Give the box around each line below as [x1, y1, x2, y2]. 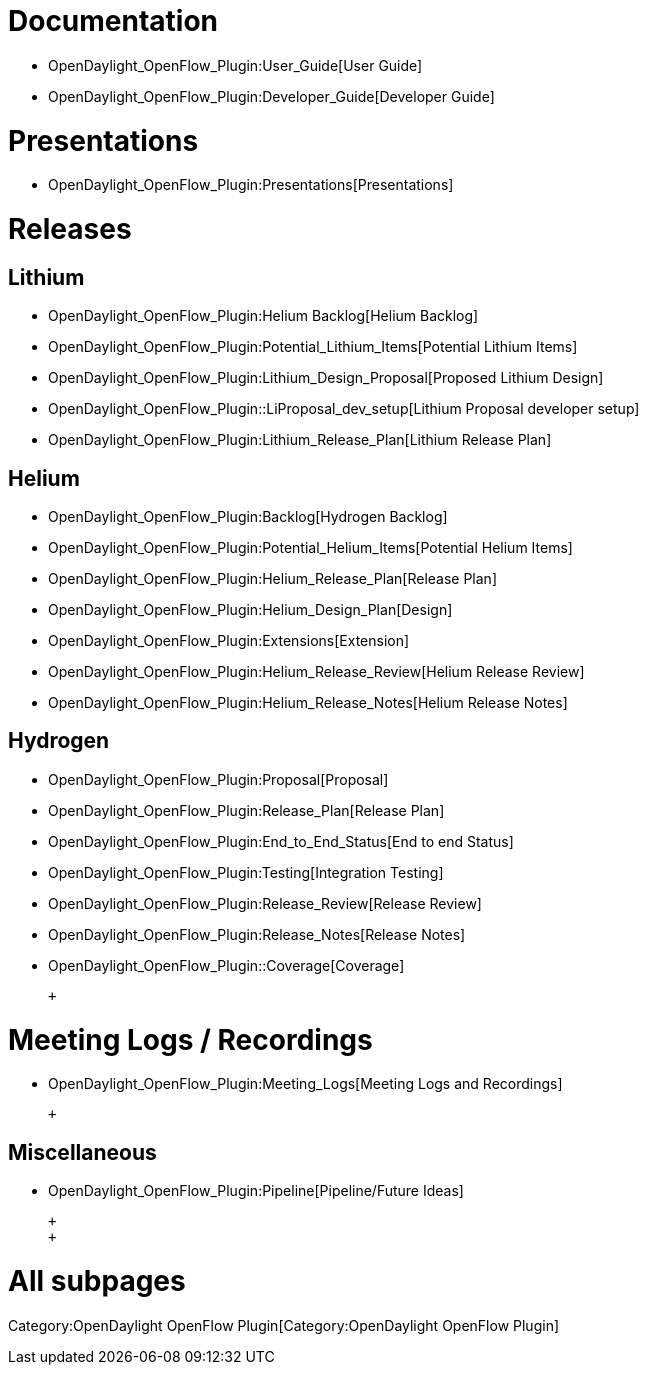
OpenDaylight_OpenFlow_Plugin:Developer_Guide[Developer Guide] [48, 87, 495, 105]
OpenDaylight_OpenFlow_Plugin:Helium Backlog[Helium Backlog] [48, 307, 479, 325]
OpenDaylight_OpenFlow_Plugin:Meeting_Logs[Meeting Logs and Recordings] [48, 1075, 563, 1093]
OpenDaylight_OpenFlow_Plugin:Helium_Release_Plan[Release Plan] [48, 570, 497, 588]
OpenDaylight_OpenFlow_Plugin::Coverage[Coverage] [48, 956, 405, 974]
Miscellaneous [8, 1139, 157, 1165]
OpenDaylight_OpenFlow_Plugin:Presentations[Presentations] [48, 176, 454, 194]
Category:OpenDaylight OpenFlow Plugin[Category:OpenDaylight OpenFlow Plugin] [8, 1316, 560, 1334]
